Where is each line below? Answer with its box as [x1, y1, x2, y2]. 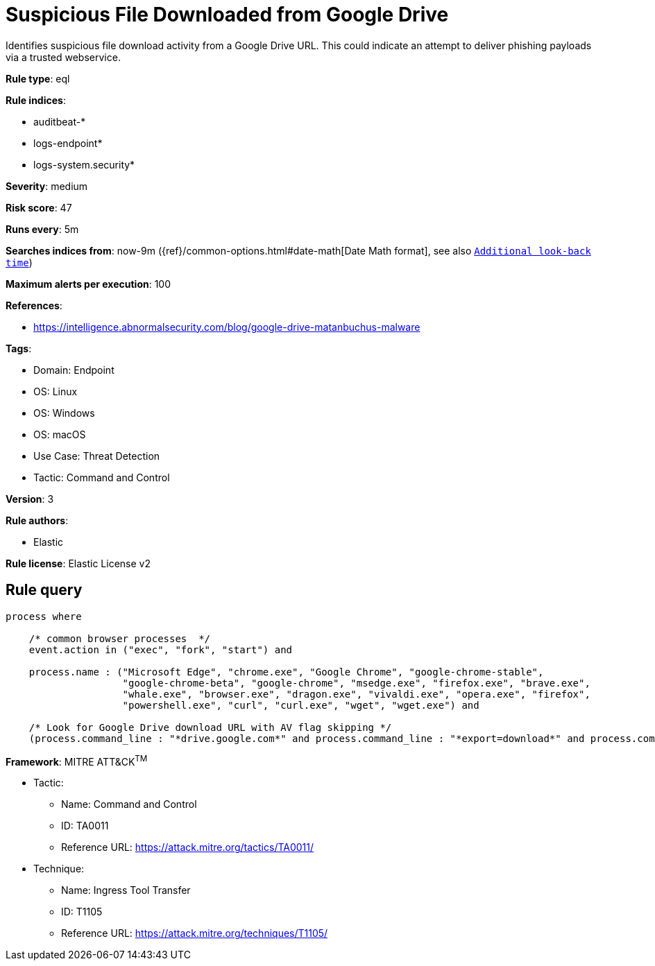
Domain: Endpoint [33, 363, 114, 376]
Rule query [6, 581, 83, 599]
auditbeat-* [33, 115, 86, 128]
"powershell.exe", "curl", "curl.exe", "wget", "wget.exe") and [122, 699, 479, 711]
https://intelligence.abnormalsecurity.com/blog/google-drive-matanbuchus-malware [33, 320, 420, 333]
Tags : [6, 342, 32, 354]
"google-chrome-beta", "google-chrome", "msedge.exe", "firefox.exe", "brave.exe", [122, 677, 590, 689]
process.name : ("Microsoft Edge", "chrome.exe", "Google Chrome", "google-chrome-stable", [28, 666, 544, 678]
